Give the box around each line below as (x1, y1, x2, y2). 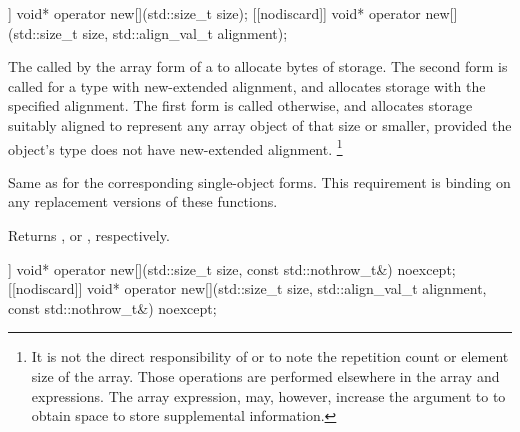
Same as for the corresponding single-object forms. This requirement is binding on (8, 171, 511, 192)
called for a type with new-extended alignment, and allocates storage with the (8, 75, 486, 96)
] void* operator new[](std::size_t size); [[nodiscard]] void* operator (8, 3, 421, 23)
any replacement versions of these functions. (8, 191, 278, 212)
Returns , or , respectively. (8, 225, 170, 245)
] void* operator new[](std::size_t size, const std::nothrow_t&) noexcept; (8, 258, 456, 279)
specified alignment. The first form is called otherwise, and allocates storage (8, 95, 473, 116)
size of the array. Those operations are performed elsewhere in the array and (31, 365, 500, 386)
